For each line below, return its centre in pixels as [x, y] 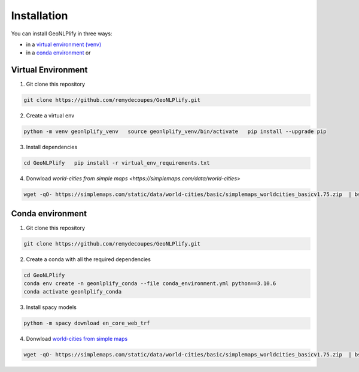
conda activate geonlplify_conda [73, 292]
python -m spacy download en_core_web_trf [87, 323]
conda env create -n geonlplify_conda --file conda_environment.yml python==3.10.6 [150, 283]
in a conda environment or [58, 53]
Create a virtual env [50, 116]
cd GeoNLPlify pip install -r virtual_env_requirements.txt [117, 163]
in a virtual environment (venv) [64, 44]
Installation [39, 16]
